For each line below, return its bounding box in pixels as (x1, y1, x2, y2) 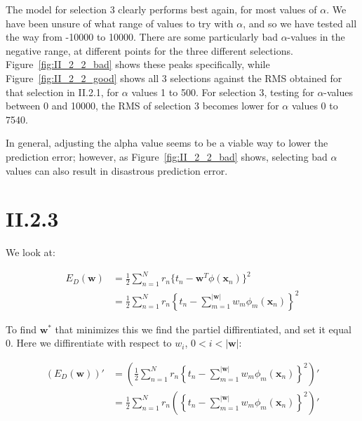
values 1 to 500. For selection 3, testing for (131, 84, 314, 99)
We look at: (6, 245, 55, 260)
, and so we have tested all (243, 15, 357, 30)
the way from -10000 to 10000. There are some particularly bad (6, 29, 278, 44)
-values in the (287, 29, 345, 44)
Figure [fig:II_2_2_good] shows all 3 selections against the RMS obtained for (6, 70, 342, 85)
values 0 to (291, 98, 338, 113)
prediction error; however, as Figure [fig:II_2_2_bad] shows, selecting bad (6, 149, 328, 163)
